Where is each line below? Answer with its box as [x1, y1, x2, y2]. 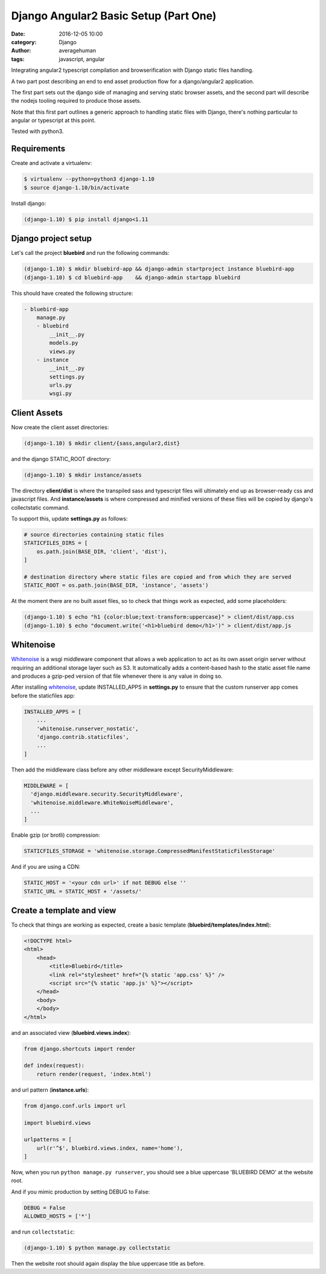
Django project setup [11, 233, 92, 244]
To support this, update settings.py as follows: [11, 515, 128, 523]
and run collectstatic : [11, 1228, 75, 1235]
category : [11, 38, 37, 45]
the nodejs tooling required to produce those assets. [11, 97, 142, 105]
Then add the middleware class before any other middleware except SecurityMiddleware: [11, 766, 234, 773]
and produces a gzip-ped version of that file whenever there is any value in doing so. [11, 672, 223, 680]
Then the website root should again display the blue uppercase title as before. [11, 1260, 205, 1267]
